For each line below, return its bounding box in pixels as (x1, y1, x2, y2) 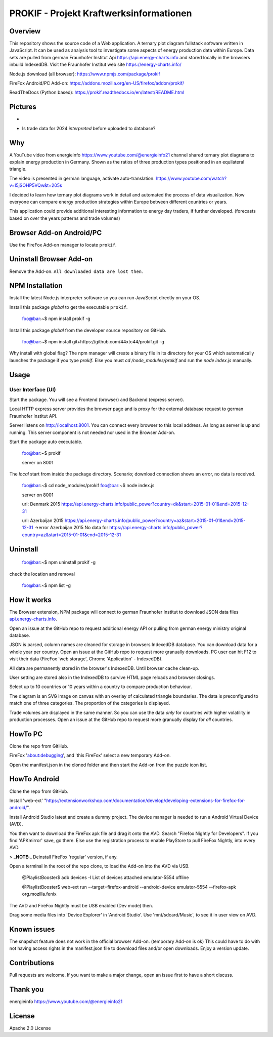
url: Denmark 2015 (22, 501, 61, 507)
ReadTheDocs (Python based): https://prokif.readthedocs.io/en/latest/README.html (9, 89, 185, 96)
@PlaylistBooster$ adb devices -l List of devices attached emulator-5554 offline (22, 874, 189, 881)
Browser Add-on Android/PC (9, 228, 102, 237)
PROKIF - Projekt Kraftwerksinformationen (9, 8, 192, 19)
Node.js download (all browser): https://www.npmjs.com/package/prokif (9, 71, 160, 77)
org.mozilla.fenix (22, 891, 57, 897)
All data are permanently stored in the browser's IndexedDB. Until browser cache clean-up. (9, 665, 200, 671)
